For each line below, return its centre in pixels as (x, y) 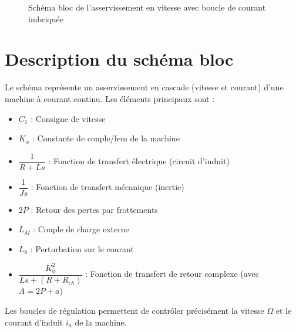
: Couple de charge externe (81, 229)
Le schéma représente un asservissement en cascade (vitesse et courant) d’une (144, 87)
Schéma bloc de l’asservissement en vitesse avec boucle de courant (147, 7)
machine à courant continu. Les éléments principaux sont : (110, 98)
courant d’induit (34, 322)
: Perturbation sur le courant (82, 248)
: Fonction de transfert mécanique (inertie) (107, 187)
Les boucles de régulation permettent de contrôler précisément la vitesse (134, 311)
